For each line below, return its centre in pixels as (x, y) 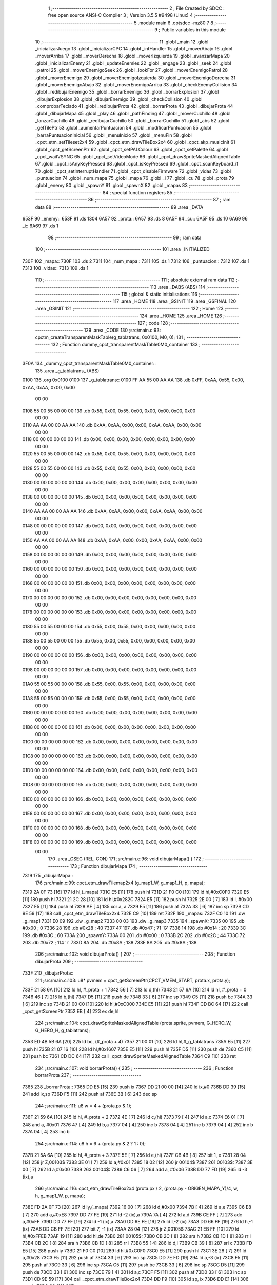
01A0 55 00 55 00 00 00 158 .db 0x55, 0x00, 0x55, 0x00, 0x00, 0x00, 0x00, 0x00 (109, 684)
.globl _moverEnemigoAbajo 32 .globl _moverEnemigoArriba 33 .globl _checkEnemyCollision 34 (136, 84)
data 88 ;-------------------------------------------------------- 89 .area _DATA (119, 207)
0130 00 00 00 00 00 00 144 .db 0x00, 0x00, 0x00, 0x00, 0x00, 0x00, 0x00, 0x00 (110, 483)
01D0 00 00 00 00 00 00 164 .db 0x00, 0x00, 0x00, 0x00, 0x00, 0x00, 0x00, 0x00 (110, 770)
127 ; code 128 (153, 323)
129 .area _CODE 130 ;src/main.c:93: (122, 330)
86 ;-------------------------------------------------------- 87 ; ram (159, 200)
